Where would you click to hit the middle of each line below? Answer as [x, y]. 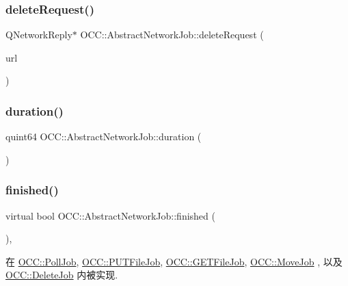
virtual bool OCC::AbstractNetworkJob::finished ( [110, 215]
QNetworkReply [39, 35]
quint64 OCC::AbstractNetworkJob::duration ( [104, 136]
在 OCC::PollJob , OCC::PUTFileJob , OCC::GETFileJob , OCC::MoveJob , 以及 [174, 261]
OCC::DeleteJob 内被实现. [62, 275]
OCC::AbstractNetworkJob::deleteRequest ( [172, 35]
